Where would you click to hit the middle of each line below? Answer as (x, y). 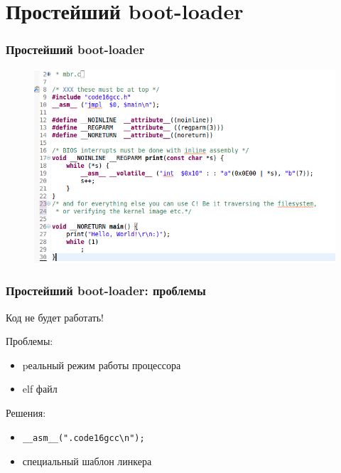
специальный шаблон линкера (87, 461)
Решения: (26, 412)
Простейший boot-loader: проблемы (106, 291)
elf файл (40, 389)
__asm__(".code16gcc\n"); (83, 438)
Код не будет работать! (55, 317)
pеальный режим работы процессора (102, 365)
